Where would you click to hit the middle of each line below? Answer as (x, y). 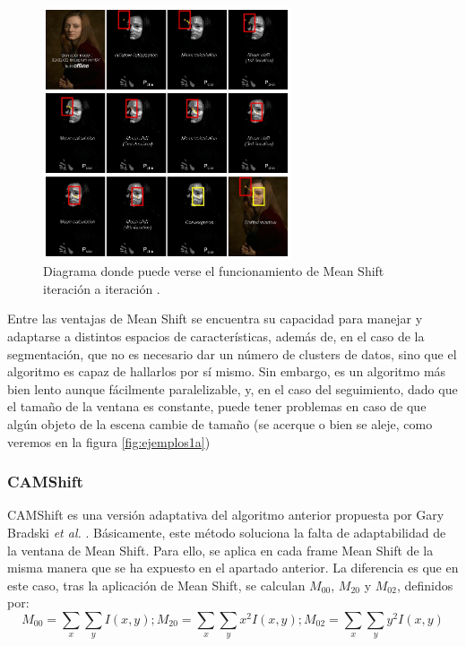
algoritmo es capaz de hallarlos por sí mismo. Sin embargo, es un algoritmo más (227, 371)
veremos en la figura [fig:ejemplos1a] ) (109, 441)
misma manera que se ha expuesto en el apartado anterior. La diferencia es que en (233, 568)
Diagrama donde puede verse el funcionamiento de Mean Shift (214, 271)
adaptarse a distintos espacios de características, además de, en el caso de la (216, 336)
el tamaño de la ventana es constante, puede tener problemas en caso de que (217, 406)
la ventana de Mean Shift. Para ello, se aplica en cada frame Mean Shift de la (220, 550)
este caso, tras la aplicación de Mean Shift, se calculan (156, 585)
